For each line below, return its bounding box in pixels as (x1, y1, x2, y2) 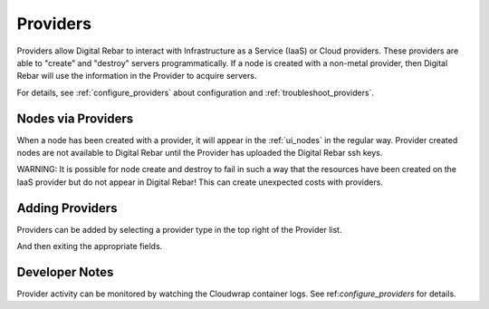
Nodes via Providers (16, 111, 134, 126)
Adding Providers (16, 200, 118, 216)
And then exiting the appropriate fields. (16, 241, 163, 252)
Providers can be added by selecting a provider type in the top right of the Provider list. (16, 224, 342, 235)
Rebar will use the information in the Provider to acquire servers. (16, 71, 257, 82)
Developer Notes (16, 264, 114, 280)
